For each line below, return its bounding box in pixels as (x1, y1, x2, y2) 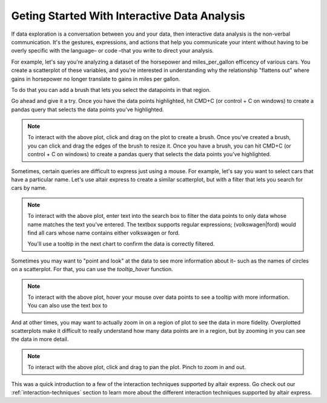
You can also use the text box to (27, 302, 108, 309)
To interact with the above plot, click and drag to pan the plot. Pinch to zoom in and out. (27, 364, 246, 371)
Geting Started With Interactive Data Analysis (11, 9, 245, 22)
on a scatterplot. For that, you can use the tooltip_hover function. (11, 266, 174, 273)
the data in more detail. (11, 336, 69, 343)
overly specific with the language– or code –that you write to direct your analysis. (11, 47, 214, 54)
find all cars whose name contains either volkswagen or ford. (27, 229, 180, 236)
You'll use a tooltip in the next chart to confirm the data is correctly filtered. (27, 240, 215, 247)
